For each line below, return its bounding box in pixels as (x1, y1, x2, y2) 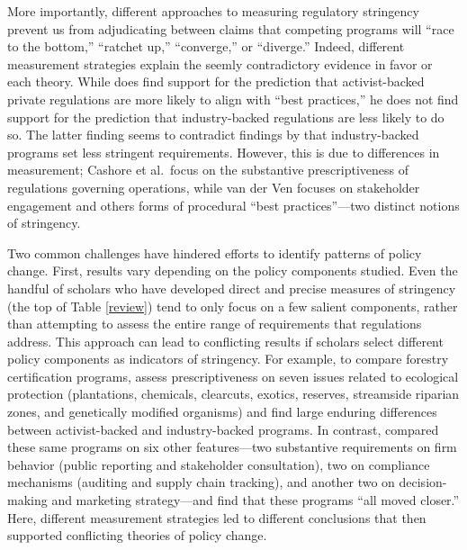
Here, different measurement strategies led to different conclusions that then (7, 508, 427, 527)
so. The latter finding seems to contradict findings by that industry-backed (7, 125, 419, 144)
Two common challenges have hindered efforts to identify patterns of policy (7, 243, 422, 262)
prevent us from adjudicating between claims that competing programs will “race (7, 19, 454, 38)
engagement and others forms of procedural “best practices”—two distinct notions (7, 195, 460, 214)
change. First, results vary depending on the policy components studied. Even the (7, 261, 458, 280)
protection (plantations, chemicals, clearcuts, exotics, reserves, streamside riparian (7, 384, 460, 403)
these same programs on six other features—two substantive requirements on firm (7, 437, 457, 456)
